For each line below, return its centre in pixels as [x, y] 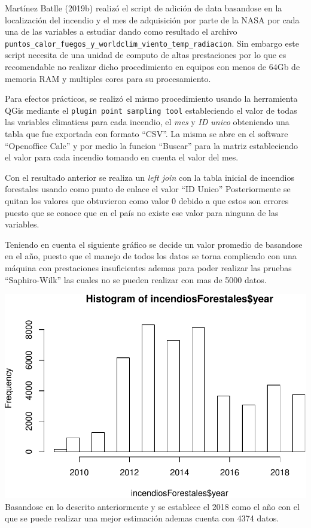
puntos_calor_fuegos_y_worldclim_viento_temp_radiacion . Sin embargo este [152, 43]
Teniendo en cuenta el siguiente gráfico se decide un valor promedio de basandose [154, 244]
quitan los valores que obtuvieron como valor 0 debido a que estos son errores [147, 201]
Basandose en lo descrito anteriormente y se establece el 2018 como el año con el [152, 506]
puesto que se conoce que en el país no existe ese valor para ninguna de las [142, 212]
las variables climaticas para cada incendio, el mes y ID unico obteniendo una [147, 122]
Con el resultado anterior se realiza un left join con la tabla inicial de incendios [150, 177]
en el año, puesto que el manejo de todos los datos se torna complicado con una [151, 256]
